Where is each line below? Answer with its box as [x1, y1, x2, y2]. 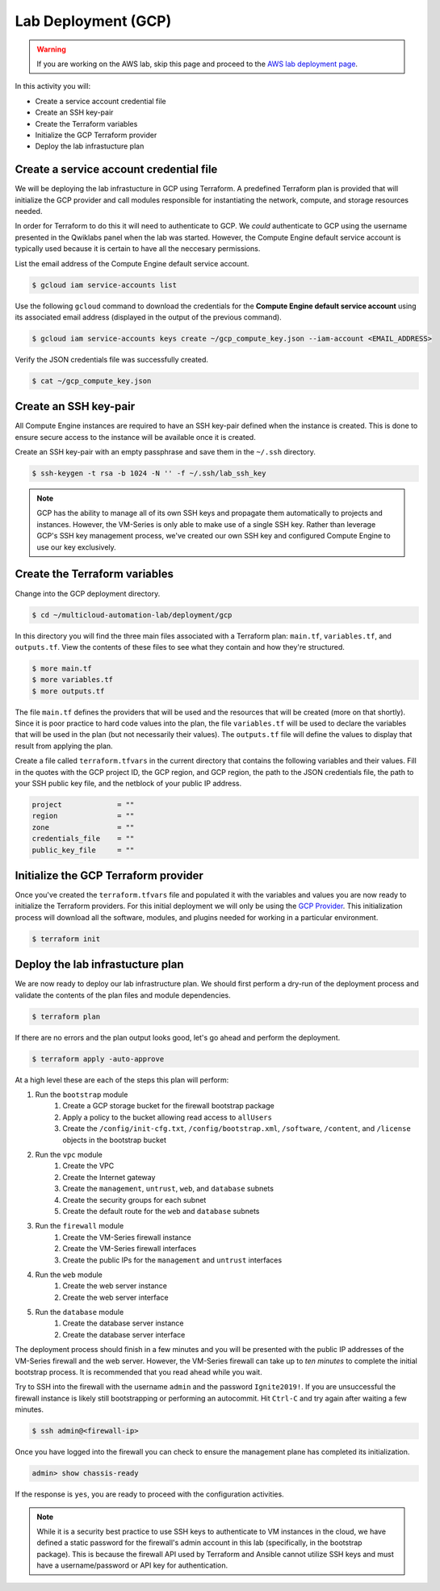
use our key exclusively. [36, 542, 116, 552]
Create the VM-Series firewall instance [62, 1232, 191, 1242]
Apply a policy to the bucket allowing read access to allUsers [62, 1112, 272, 1122]
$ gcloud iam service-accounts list [31, 280, 178, 290]
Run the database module [35, 1308, 124, 1317]
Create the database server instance [62, 1318, 184, 1328]
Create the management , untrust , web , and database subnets [62, 1183, 274, 1194]
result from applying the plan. [15, 741, 113, 751]
